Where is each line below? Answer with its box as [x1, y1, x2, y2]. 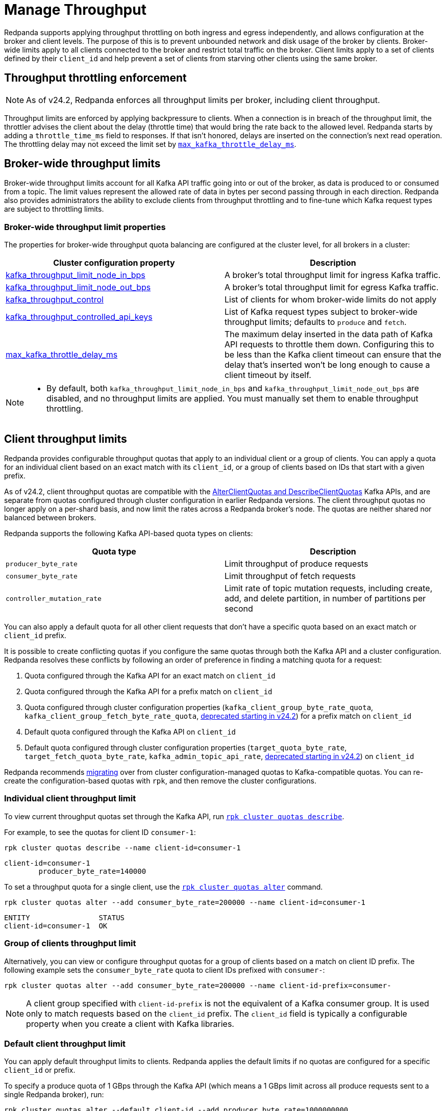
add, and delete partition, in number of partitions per [225, 593, 426, 604]
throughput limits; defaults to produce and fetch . [225, 317, 407, 327]
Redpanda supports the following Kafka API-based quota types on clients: [4, 529, 253, 538]
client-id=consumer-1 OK [4, 921, 108, 930]
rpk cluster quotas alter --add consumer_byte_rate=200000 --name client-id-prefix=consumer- [4, 981, 391, 990]
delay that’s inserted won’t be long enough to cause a [225, 360, 430, 370]
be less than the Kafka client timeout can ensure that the [225, 349, 441, 360]
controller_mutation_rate [6, 594, 102, 602]
